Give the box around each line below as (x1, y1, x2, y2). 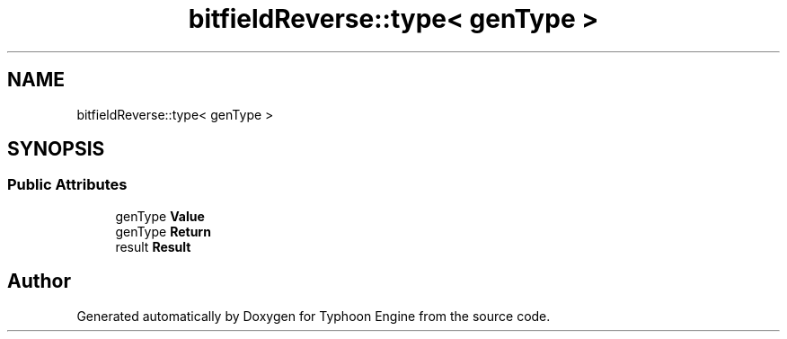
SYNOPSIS (7, 138, 105, 161)
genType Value (115, 208, 205, 224)
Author (7, 270, 71, 293)
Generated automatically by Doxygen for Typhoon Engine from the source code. (76, 308, 551, 324)
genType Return (115, 223, 211, 239)
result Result (115, 238, 191, 254)
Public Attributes (7, 175, 128, 194)
